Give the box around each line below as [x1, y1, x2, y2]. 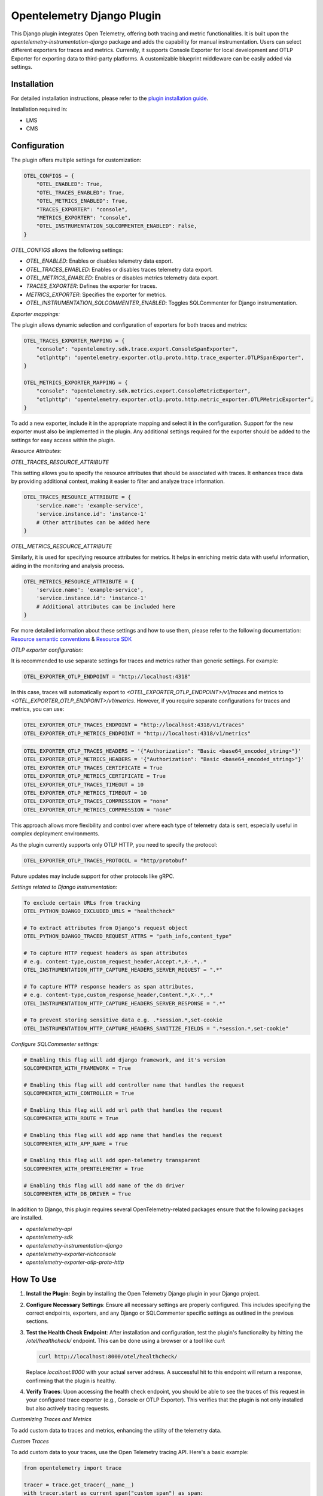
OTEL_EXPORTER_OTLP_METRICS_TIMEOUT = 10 [23, 790, 147, 796]
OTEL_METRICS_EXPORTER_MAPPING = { [23, 379, 128, 386]
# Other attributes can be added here [36, 519, 150, 526]
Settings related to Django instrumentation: [11, 883, 118, 890]
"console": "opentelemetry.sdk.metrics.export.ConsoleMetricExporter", [36, 388, 251, 394]
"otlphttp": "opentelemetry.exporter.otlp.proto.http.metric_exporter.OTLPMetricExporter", [36, 396, 314, 403]
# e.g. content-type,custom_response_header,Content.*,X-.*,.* [23, 992, 214, 999]
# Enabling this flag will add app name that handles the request [23, 1132, 223, 1139]
